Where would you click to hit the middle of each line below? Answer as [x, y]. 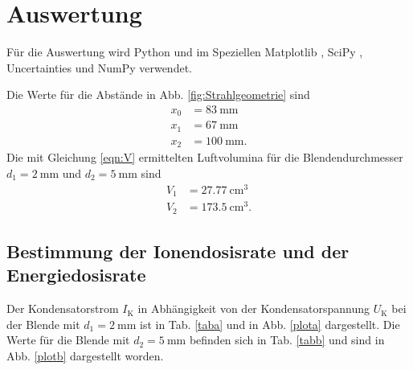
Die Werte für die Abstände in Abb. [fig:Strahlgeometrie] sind [158, 95]
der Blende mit [43, 324]
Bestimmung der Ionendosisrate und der [178, 251]
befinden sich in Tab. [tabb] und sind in [287, 340]
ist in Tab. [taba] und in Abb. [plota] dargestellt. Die [270, 324]
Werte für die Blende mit [68, 340]
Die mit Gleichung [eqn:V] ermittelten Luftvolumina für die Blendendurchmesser [205, 157]
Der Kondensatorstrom [63, 308]
